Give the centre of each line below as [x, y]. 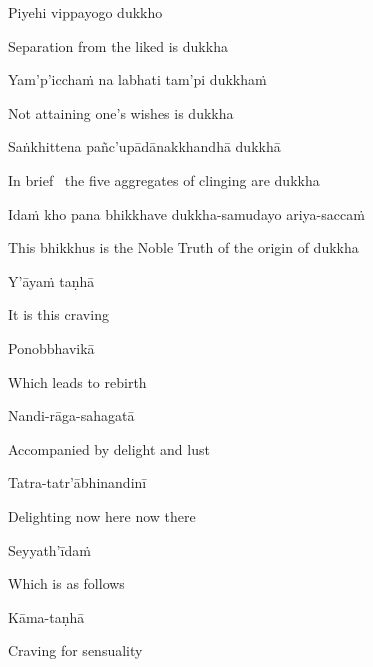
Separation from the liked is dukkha [118, 45]
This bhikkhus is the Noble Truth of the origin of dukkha [183, 247]
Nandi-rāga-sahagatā [71, 415]
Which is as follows [66, 583]
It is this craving [58, 314]
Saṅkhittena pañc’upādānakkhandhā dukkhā [144, 146]
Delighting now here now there [102, 515]
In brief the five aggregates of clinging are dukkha [164, 179]
